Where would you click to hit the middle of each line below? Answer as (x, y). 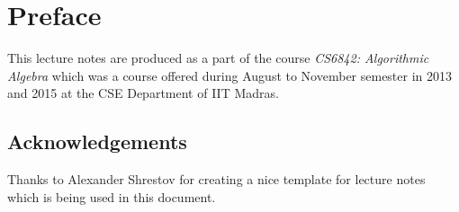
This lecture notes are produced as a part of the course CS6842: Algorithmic (218, 58)
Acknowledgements (97, 141)
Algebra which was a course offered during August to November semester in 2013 (230, 75)
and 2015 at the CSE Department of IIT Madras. (143, 93)
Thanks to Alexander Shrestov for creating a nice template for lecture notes (216, 179)
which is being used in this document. (112, 196)
